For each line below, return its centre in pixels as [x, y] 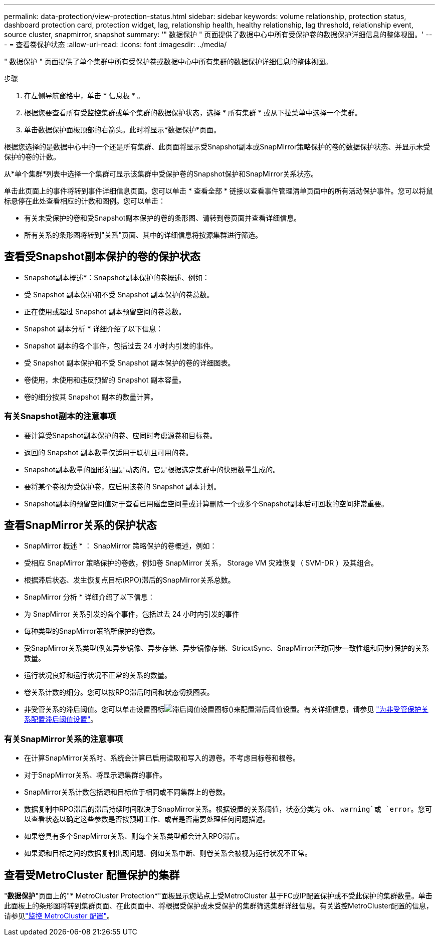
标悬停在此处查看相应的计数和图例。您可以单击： [85, 201]
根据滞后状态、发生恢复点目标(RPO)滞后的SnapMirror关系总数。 [130, 580]
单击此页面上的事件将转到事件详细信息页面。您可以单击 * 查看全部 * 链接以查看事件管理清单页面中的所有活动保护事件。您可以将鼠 [218, 191]
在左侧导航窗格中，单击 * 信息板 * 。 [84, 96]
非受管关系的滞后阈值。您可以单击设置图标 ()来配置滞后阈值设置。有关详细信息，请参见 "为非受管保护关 [226, 709]
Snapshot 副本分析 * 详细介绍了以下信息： [94, 328]
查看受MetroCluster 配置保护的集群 [92, 875]
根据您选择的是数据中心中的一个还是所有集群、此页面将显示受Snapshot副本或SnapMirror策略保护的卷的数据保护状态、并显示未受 [217, 147]
